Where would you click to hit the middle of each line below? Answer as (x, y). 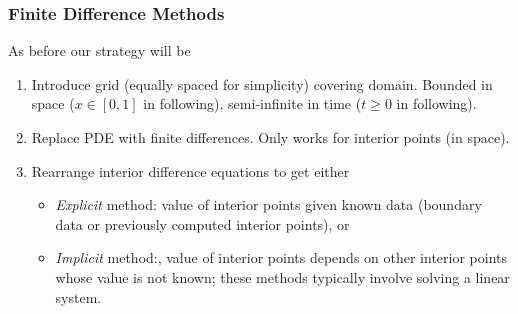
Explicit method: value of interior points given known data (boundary (268, 204)
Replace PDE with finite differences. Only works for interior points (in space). (270, 137)
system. (78, 296)
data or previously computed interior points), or (202, 223)
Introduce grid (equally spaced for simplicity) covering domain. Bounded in (262, 83)
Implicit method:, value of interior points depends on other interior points (281, 257)
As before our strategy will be (99, 50)
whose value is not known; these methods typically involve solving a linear (282, 276)
